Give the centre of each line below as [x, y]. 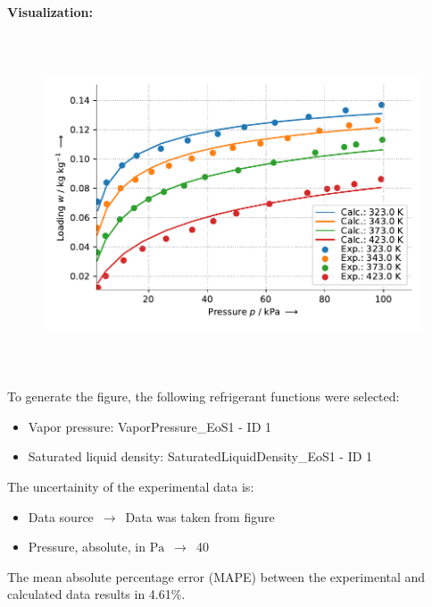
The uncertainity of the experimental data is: [131, 486]
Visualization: [50, 12]
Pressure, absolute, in [87, 547]
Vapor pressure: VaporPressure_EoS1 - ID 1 [150, 426]
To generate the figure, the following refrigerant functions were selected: [204, 396]
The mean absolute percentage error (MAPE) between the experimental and [216, 576]
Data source [61, 516]
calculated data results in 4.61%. [96, 594]
